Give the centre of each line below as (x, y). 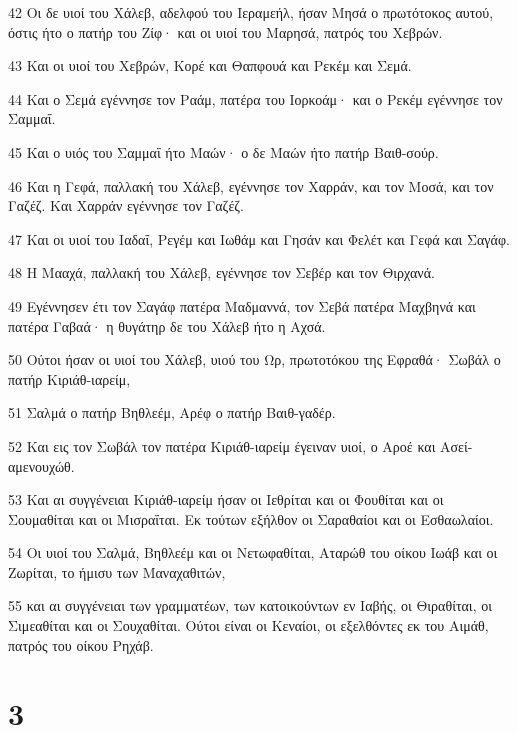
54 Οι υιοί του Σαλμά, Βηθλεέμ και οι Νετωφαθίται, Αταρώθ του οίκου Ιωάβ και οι (253, 552)
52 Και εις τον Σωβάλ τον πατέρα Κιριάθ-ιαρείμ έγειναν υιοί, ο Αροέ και (222, 445)
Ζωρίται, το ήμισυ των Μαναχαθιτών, (117, 571)
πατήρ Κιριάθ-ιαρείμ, (69, 378)
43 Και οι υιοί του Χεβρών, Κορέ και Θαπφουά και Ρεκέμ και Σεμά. (210, 65)
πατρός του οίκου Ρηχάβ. (81, 644)
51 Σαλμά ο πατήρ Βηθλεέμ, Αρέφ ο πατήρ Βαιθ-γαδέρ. (172, 412)
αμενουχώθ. (41, 465)
